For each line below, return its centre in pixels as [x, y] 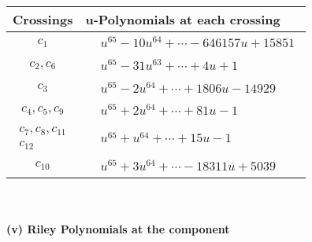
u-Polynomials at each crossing [183, 19]
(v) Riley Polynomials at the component [118, 229]
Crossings [43, 19]
